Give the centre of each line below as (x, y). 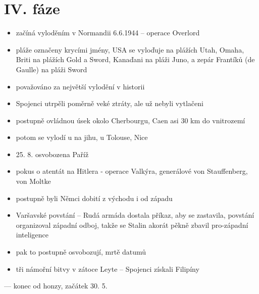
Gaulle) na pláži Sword (51, 69)
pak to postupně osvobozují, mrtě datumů (81, 252)
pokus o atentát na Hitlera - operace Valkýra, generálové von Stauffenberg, (132, 171)
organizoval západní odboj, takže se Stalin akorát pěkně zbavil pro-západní (132, 225)
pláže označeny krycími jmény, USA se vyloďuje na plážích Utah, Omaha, (130, 49)
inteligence (32, 235)
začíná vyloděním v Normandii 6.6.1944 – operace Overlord (108, 33)
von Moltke (33, 181)
